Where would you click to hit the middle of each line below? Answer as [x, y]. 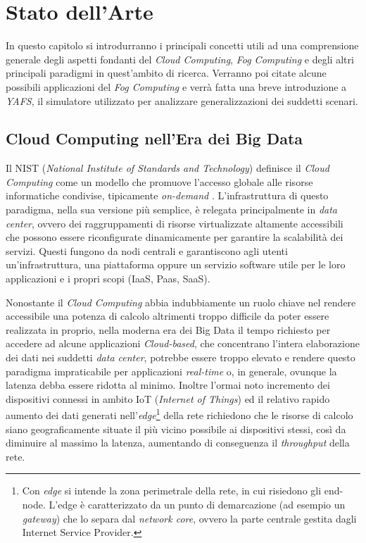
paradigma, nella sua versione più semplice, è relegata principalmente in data [172, 210]
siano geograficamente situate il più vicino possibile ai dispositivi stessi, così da [176, 429]
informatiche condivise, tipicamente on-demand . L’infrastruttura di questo [167, 195]
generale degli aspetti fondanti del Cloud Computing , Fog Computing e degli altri [180, 59]
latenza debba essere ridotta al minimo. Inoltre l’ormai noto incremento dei [168, 385]
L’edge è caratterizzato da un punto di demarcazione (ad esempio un [197, 505]
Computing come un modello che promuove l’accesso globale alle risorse [159, 181]
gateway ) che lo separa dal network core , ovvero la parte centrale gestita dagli [189, 518]
